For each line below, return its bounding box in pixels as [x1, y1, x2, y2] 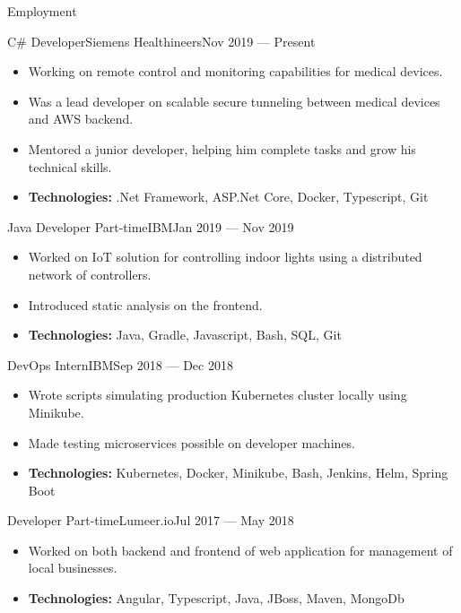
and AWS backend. [28, 109, 134, 128]
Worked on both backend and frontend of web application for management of [28, 540, 453, 559]
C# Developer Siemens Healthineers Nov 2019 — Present [7, 31, 316, 50]
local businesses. [28, 558, 117, 577]
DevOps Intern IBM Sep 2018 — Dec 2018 [7, 355, 233, 374]
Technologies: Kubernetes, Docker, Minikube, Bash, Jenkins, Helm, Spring [28, 463, 448, 482]
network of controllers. [28, 264, 152, 283]
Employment [7, 2, 77, 20]
